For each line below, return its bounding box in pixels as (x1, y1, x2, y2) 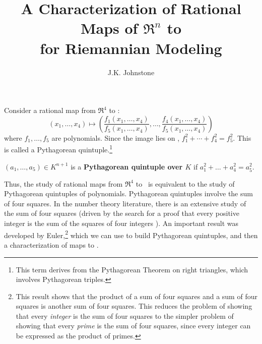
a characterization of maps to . (4, 239, 99, 250)
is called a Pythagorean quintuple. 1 (4, 143, 113, 154)
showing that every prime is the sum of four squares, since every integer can (16, 320, 251, 331)
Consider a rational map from (4, 105, 96, 116)
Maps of (80, 18, 138, 38)
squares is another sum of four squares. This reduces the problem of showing (16, 301, 252, 311)
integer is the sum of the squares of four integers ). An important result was (4, 218, 239, 228)
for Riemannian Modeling (40, 37, 222, 58)
